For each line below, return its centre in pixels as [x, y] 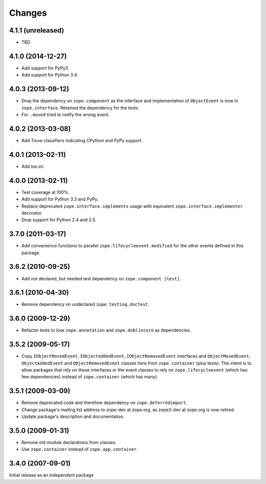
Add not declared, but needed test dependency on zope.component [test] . [101, 278]
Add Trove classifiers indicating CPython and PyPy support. [82, 140]
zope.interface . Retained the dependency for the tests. [81, 108]
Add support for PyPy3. [45, 68]
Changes [28, 13]
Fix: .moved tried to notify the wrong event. [66, 115]
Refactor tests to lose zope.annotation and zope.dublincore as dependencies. [106, 330]
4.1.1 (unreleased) [36, 30]
